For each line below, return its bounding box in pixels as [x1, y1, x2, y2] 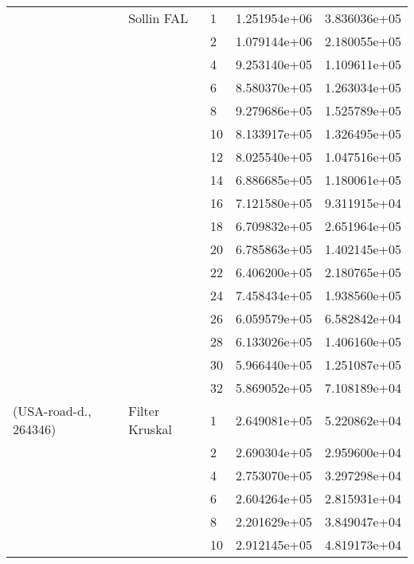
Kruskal [128, 420, 173, 438]
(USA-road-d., [13, 401, 92, 420]
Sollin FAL [128, 9, 189, 27]
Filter [128, 401, 160, 420]
